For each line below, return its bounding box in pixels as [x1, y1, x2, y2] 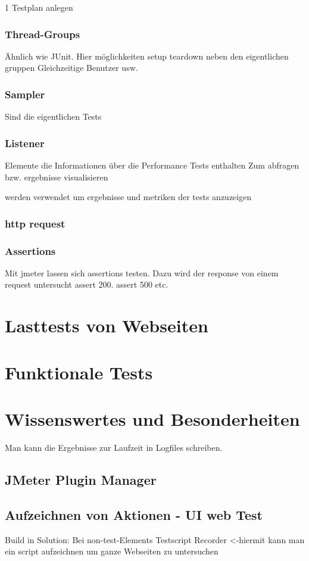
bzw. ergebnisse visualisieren [5, 170, 108, 183]
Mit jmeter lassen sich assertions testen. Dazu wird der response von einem [5, 266, 279, 279]
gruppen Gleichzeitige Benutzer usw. [5, 61, 138, 74]
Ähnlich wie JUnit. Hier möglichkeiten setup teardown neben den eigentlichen [5, 49, 289, 62]
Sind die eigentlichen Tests [5, 110, 102, 123]
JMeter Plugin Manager [5, 470, 157, 488]
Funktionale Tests [5, 360, 153, 384]
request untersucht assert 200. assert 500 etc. [5, 278, 168, 291]
